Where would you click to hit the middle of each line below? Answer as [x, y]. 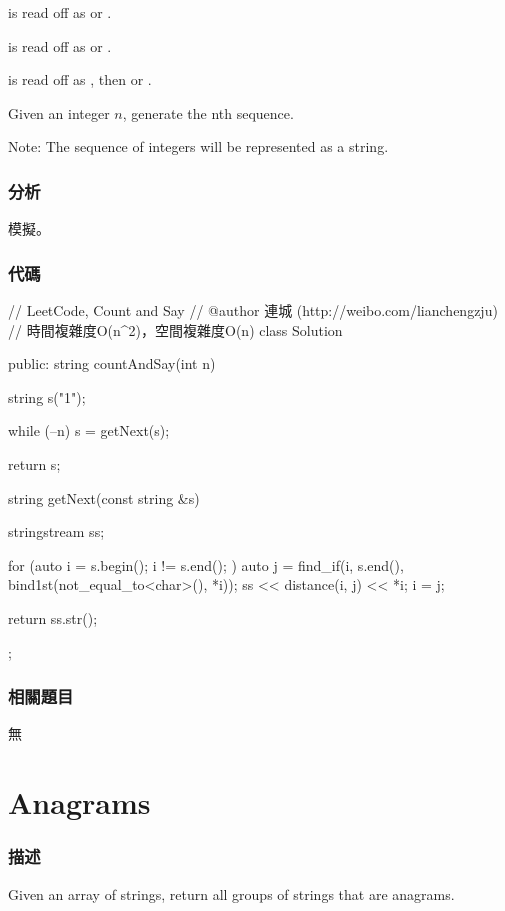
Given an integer [59, 112]
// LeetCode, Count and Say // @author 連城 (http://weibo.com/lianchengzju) [253, 310]
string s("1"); [47, 396]
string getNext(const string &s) [104, 497]
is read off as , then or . [80, 79]
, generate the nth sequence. [208, 112]
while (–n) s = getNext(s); [89, 430]
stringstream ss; [56, 531]
